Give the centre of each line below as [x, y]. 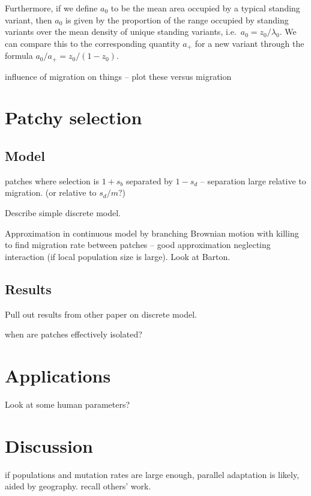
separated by [149, 180]
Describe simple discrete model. [63, 213]
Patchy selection [74, 117]
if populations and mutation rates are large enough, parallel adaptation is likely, [152, 474]
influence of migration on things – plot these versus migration [118, 76]
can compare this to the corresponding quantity [92, 43]
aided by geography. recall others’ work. [78, 486]
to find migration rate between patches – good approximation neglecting [138, 245]
